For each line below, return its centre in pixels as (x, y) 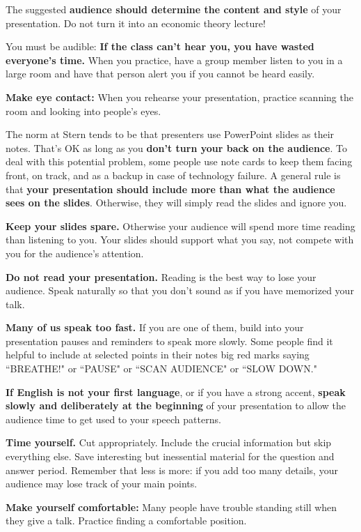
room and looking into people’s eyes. (83, 111)
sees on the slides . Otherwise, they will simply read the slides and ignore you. (176, 203)
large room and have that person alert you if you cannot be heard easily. (160, 74)
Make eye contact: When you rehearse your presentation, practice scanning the (179, 97)
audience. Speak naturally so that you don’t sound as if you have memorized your (180, 290)
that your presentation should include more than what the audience (170, 189)
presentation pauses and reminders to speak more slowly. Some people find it (169, 341)
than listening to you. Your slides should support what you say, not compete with (180, 240)
